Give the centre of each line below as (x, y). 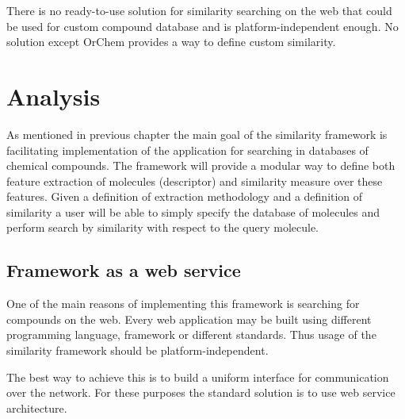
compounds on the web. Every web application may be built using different (189, 319)
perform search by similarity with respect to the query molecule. (163, 227)
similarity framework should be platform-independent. (138, 350)
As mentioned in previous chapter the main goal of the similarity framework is (197, 134)
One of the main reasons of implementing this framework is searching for (183, 304)
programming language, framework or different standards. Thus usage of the (191, 334)
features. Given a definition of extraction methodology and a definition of (185, 196)
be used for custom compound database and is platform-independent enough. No (202, 26)
